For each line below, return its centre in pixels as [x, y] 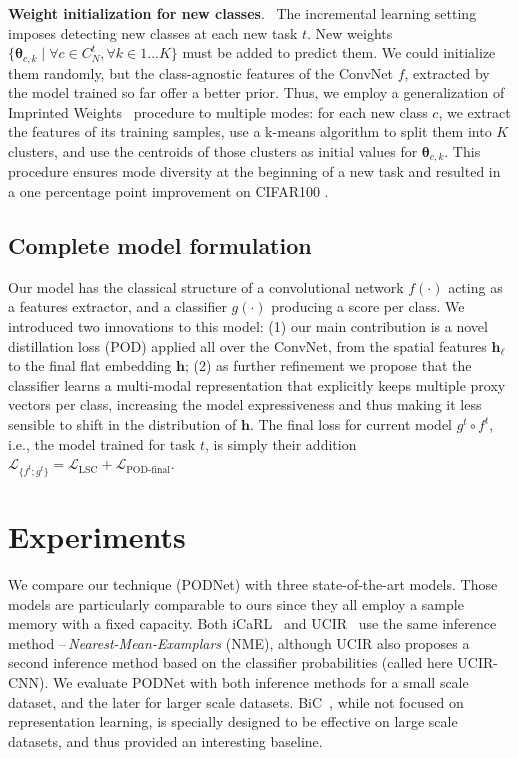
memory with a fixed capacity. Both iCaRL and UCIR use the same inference [252, 623]
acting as [475, 286]
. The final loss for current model [350, 424]
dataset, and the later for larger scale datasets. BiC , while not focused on [236, 701]
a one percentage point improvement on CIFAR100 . [168, 191]
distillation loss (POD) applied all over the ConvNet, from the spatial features [247, 345]
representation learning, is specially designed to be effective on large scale [233, 721]
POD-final [148, 469]
